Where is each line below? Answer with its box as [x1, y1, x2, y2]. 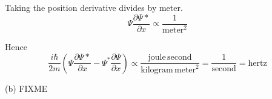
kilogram [141, 65, 173, 74]
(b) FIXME [5, 81, 48, 94]
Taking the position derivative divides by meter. [5, 1, 183, 13]
